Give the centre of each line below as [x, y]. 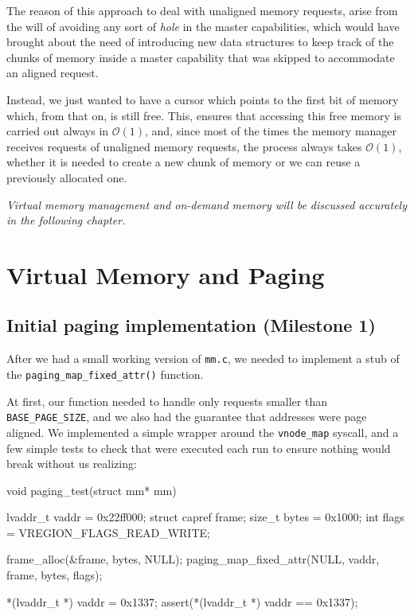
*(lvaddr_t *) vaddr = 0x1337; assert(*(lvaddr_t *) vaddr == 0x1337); [182, 601]
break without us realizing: [72, 464]
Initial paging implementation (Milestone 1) [191, 325]
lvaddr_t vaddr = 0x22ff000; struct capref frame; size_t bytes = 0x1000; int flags [205, 517]
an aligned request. [53, 73]
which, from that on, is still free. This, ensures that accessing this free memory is [204, 115]
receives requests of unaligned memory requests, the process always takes [184, 146]
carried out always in [58, 131]
